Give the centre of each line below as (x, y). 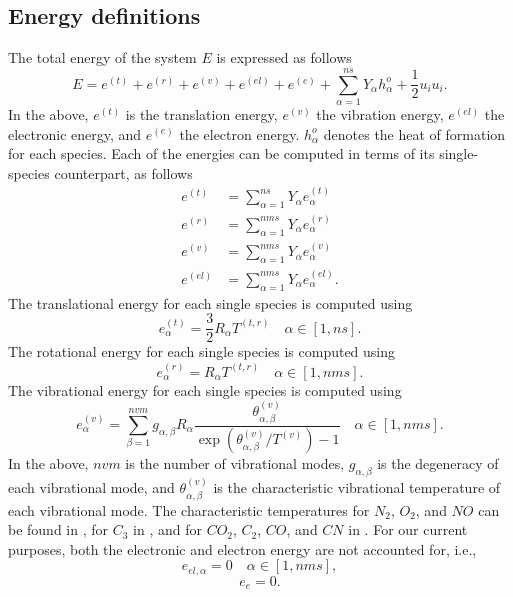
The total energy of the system (102, 57)
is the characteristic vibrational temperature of (357, 487)
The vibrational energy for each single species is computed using (205, 389)
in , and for (167, 529)
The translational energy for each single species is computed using (210, 302)
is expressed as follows (284, 57)
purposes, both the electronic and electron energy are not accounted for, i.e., (242, 548)
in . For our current (408, 529)
